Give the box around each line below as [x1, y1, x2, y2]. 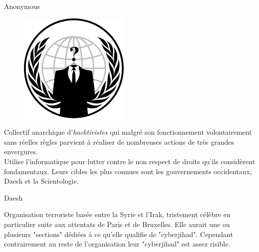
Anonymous [4, 1, 40, 11]
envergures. [4, 146, 38, 157]
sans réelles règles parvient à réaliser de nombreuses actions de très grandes [4, 136, 235, 147]
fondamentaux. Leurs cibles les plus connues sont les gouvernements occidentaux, [4, 166, 252, 176]
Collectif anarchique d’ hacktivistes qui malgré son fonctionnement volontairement [4, 127, 252, 137]
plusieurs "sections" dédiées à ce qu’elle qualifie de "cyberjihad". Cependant [4, 229, 233, 239]
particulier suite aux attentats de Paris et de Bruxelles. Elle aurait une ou [4, 219, 230, 229]
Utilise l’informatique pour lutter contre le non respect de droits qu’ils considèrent [4, 156, 256, 166]
